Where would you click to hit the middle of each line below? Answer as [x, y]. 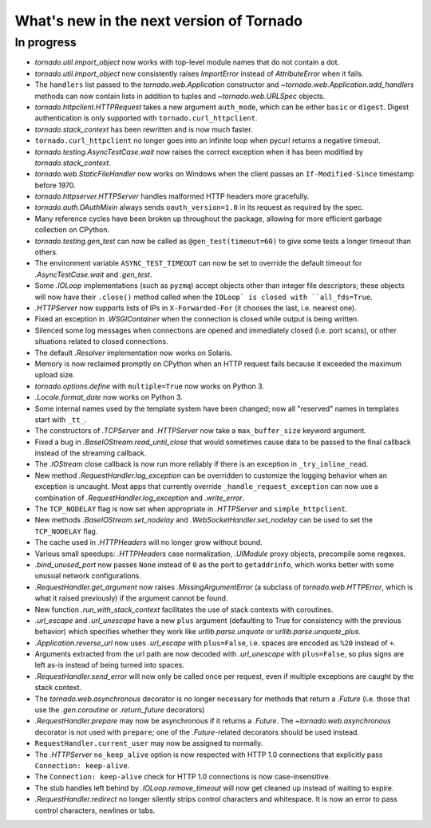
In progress [46, 42]
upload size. [55, 375]
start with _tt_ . [61, 420]
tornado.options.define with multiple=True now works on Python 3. [150, 386]
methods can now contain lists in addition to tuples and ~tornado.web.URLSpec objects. [180, 96]
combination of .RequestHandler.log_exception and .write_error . [140, 498]
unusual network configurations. [88, 576]
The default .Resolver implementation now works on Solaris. [134, 353]
